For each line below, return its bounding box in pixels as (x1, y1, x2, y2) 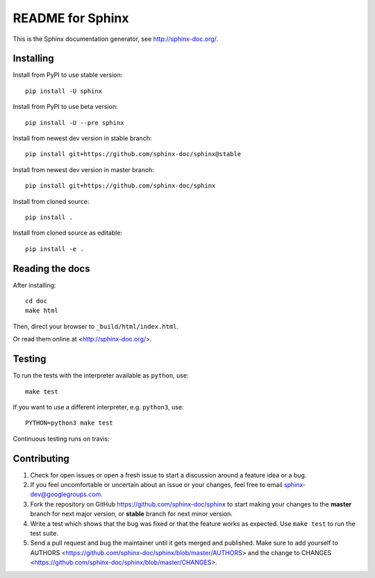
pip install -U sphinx (25, 87, 103, 95)
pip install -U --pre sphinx (25, 119, 124, 126)
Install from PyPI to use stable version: (12, 71, 123, 79)
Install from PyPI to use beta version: (12, 103, 118, 111)
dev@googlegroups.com (30, 490, 101, 499)
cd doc (25, 297, 48, 305)
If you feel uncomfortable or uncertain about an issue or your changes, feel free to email (30, 480, 283, 488)
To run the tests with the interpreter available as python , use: (12, 371, 189, 380)
